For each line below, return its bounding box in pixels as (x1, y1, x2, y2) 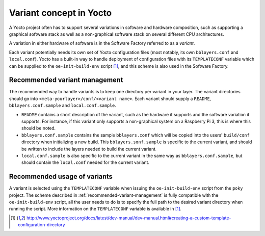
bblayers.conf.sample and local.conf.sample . (9, 103, 116, 108)
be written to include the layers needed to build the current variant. (21, 146, 157, 152)
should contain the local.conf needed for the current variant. (21, 159, 150, 165)
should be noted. (21, 125, 56, 131)
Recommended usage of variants (9, 172, 113, 181)
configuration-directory (18, 222, 65, 228)
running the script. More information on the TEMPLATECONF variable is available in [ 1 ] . (9, 206, 182, 212)
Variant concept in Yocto (9, 7, 112, 18)
